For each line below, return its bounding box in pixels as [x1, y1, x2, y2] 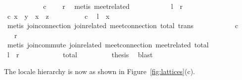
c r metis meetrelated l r [43, 1, 183, 11]
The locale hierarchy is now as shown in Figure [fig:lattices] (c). [4, 66, 195, 76]
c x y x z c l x [7, 10, 110, 21]
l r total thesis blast [7, 49, 153, 59]
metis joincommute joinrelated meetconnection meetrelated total [7, 40, 209, 50]
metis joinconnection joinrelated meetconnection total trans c [7, 20, 239, 31]
